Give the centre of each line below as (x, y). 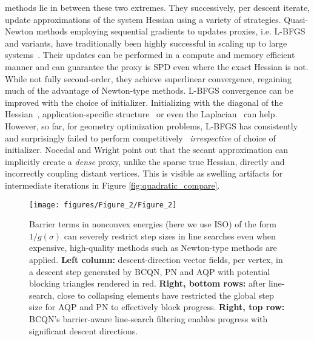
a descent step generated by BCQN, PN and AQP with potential (150, 271)
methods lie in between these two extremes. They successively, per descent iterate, (157, 7)
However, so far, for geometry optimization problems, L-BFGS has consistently (152, 125)
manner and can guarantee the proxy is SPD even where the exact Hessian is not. (157, 66)
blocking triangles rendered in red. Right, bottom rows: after (148, 283)
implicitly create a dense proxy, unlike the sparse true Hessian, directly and (145, 161)
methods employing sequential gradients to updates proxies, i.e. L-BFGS (171, 31)
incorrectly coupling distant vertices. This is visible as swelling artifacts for (144, 173)
